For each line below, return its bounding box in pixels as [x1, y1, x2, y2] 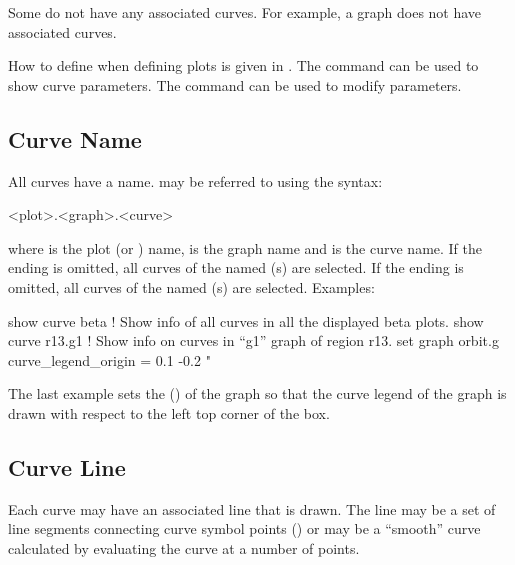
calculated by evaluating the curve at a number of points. [8, 537, 360, 558]
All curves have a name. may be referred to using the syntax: [8, 170, 383, 191]
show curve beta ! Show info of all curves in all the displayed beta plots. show [8, 310, 484, 331]
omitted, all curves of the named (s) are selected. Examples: [8, 276, 375, 297]
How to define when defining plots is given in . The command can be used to [8, 55, 479, 76]
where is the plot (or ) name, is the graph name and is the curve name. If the [8, 237, 483, 258]
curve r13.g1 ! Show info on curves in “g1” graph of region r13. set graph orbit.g [8, 330, 499, 351]
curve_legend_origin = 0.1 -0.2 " [8, 349, 211, 370]
